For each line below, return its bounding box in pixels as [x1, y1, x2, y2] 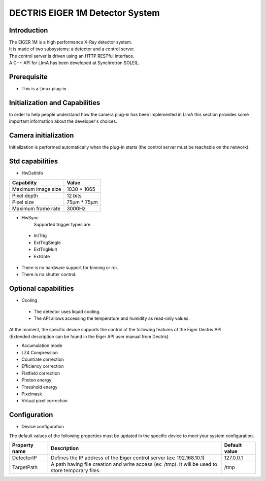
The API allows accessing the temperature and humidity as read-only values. [33, 315, 190, 321]
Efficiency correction [21, 363, 64, 369]
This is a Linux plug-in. [21, 86, 67, 92]
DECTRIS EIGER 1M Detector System [9, 7, 160, 18]
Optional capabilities [9, 284, 74, 293]
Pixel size [12, 199, 34, 206]
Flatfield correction [21, 370, 60, 376]
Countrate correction [21, 356, 64, 362]
